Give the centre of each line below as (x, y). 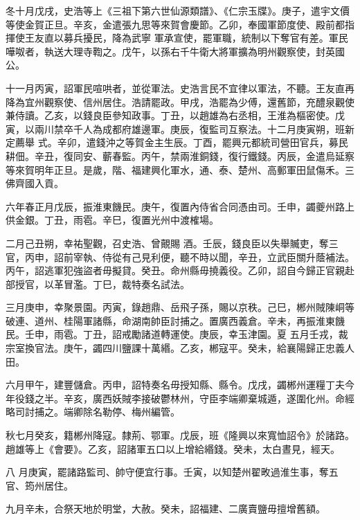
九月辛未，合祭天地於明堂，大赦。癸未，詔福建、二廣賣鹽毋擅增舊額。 (165, 509)
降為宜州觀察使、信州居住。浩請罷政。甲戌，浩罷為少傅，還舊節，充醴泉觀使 (180, 101)
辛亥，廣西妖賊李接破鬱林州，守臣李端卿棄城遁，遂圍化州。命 (204, 398)
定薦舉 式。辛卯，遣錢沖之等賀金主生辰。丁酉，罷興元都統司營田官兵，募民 (177, 142)
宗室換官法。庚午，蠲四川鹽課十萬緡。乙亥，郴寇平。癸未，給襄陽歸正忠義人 (180, 348)
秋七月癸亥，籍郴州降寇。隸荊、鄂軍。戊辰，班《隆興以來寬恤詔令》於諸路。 (180, 435)
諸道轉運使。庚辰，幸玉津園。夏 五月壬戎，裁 (244, 334)
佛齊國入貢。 (35, 183)
